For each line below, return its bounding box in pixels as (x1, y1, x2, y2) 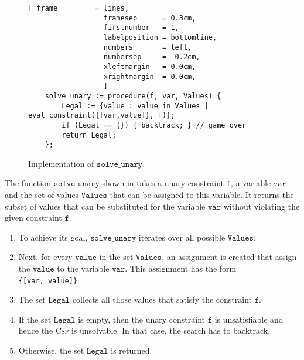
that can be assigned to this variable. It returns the (110, 188, 294, 201)
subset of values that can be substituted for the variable (5, 200, 206, 212)
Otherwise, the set (18, 344, 84, 356)
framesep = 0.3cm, (103, 13, 196, 22)
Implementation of (28, 157, 94, 169)
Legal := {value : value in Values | (62, 101, 209, 110)
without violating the (223, 200, 300, 212)
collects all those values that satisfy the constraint (72, 293, 252, 306)
